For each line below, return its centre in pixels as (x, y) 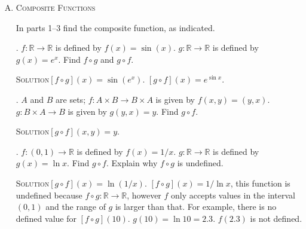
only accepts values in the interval (233, 195)
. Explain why (132, 163)
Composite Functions (56, 7)
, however (144, 195)
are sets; (71, 99)
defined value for (46, 218)
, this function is (260, 183)
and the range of (76, 207)
